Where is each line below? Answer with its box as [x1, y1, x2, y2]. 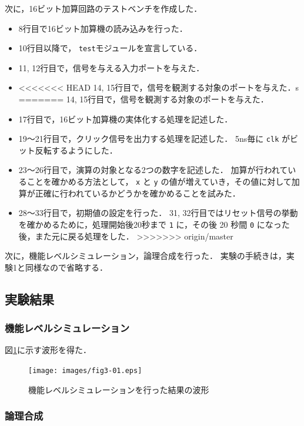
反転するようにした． [35, 144, 118, 156]
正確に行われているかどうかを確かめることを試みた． [35, 187, 240, 199]
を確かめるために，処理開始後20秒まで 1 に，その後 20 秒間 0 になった [18, 218, 290, 230]
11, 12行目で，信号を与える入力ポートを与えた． [18, 61, 205, 74]
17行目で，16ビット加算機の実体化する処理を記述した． [18, 112, 233, 125]
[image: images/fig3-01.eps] [28, 366, 142, 375]
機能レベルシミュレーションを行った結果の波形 [28, 383, 209, 395]
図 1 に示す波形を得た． [5, 344, 91, 356]
